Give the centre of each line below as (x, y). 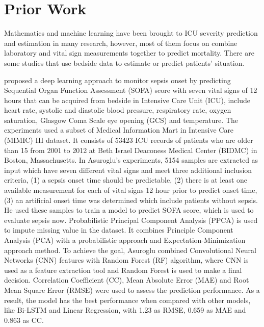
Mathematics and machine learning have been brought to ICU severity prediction (131, 33)
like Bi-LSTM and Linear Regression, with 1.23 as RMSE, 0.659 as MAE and (125, 310)
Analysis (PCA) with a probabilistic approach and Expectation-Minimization (125, 240)
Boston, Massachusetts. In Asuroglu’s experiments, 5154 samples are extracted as (131, 160)
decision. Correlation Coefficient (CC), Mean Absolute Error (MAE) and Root (127, 280)
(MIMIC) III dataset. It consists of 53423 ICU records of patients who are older (129, 140)
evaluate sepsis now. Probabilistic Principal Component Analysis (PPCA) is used (131, 220)
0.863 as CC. (24, 320)
